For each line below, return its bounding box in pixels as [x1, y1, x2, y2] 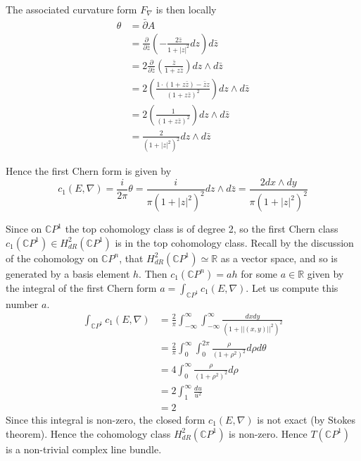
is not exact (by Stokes [257, 412, 355, 426]
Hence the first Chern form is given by [6, 164, 172, 178]
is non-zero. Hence [229, 426, 308, 441]
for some [241, 266, 278, 281]
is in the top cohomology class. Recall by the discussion [115, 235, 354, 250]
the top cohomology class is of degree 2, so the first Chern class [65, 221, 338, 236]
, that [119, 250, 144, 265]
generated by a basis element [6, 266, 130, 281]
